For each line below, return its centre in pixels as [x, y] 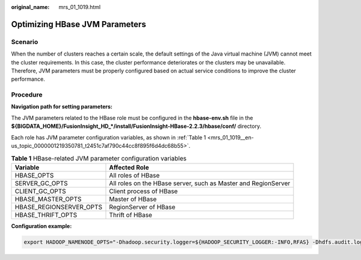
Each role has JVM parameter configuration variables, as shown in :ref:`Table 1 [109, 137]
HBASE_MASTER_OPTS [48, 199]
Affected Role [129, 167]
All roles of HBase [134, 175]
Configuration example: [42, 226]
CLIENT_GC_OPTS [40, 191]
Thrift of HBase [131, 215]
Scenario [25, 42]
